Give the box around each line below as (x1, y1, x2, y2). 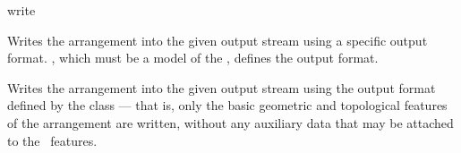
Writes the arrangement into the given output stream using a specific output (7, 30, 428, 49)
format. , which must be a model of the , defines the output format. (7, 48, 379, 67)
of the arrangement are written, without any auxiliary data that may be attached (7, 113, 454, 132)
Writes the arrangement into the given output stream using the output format (7, 78, 436, 97)
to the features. (7, 131, 98, 149)
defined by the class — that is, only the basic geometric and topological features (7, 96, 448, 115)
